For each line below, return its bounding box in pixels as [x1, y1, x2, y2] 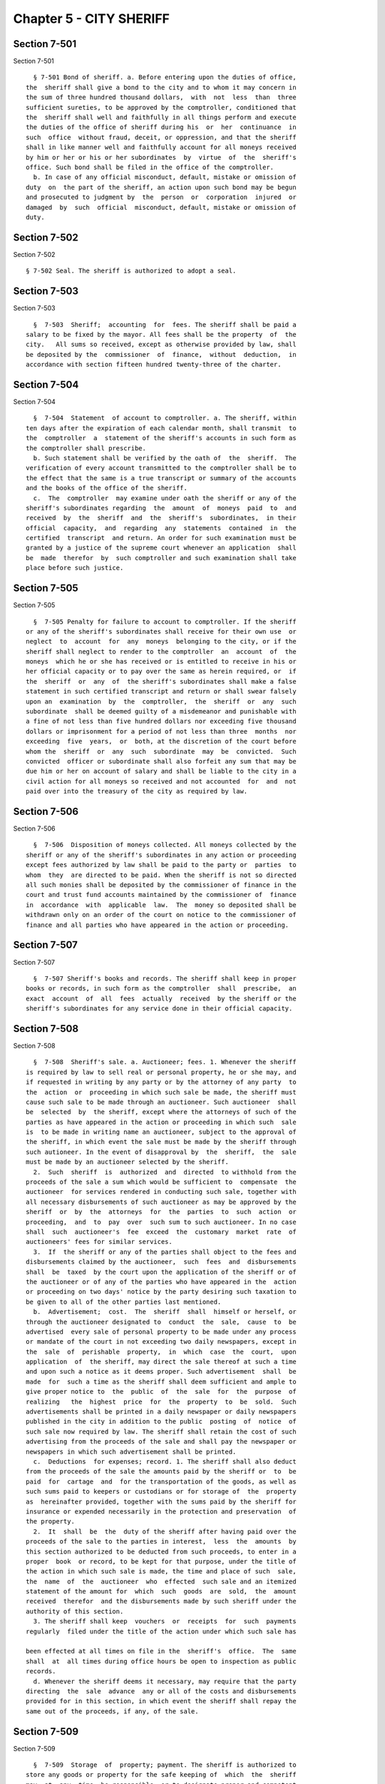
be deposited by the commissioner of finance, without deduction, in [26, 350, 297, 358]
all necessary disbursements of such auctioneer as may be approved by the [26, 1197, 297, 1206]
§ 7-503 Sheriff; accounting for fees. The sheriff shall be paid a [33, 320, 297, 328]
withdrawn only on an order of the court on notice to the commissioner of [26, 911, 297, 919]
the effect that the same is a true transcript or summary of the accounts [26, 474, 297, 482]
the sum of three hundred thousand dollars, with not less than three [26, 93, 297, 101]
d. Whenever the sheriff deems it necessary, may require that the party [33, 1677, 297, 1686]
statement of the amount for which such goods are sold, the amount [26, 1588, 297, 1596]
